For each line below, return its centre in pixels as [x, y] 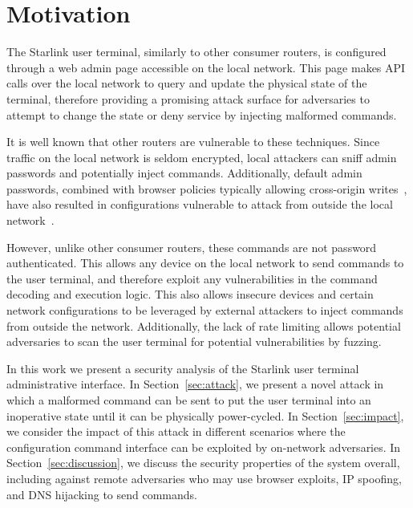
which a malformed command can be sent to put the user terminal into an [189, 400]
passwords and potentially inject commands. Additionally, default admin [184, 173]
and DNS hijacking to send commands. [102, 494]
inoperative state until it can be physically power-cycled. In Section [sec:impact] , [205, 415]
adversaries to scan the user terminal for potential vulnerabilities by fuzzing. [194, 341]
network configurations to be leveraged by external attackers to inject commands [205, 310]
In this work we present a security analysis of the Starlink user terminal [183, 368]
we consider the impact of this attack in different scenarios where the [176, 431]
